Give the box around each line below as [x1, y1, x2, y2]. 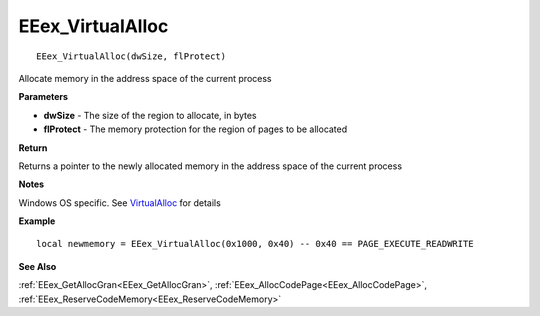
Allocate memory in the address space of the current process [18, 72, 272, 84]
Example [18, 215, 56, 227]
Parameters [18, 91, 69, 103]
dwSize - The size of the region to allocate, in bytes [43, 109, 257, 121]
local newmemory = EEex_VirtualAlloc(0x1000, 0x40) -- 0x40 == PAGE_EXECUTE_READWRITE [36, 238, 474, 250]
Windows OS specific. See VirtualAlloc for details [18, 196, 222, 209]
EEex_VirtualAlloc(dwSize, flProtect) [36, 50, 227, 62]
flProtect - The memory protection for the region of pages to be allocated [43, 123, 348, 135]
